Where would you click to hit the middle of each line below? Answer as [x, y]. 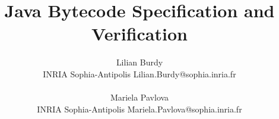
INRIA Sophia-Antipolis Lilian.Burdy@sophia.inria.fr [139, 73]
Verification [139, 34]
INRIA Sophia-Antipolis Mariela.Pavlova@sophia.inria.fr [139, 109]
